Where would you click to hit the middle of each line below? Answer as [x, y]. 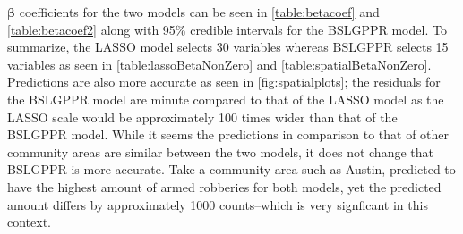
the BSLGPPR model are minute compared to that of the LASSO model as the [226, 99]
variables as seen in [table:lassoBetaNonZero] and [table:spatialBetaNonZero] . [219, 64]
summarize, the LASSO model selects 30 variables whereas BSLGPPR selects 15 [228, 47]
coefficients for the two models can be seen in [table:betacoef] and [199, 12]
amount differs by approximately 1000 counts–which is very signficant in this [218, 204]
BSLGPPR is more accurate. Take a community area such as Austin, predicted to [231, 169]
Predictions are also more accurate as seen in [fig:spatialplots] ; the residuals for [224, 82]
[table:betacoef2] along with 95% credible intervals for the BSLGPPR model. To [227, 29]
